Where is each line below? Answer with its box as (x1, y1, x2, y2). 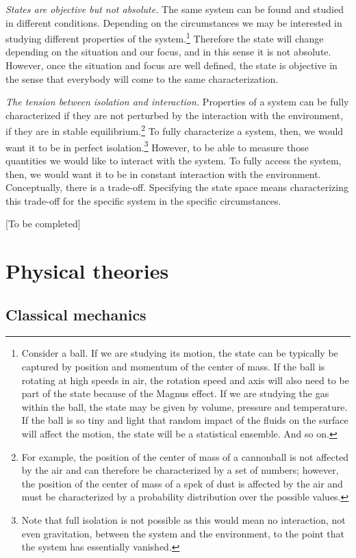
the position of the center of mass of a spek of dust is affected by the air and (21, 476, 343, 490)
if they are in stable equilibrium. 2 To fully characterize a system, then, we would (5, 122, 344, 138)
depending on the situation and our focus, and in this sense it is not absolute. (5, 45, 331, 59)
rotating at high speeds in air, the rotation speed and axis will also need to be (21, 372, 349, 387)
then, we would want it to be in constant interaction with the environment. (5, 166, 321, 181)
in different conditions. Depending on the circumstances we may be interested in (5, 15, 342, 29)
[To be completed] (5, 216, 81, 231)
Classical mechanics (5, 303, 147, 325)
